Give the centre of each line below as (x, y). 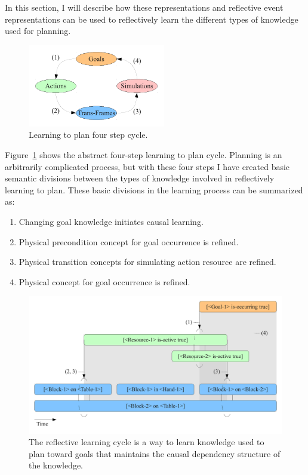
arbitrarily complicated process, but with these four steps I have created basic (147, 166)
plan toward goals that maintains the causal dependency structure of (155, 453)
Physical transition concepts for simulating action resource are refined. (147, 262)
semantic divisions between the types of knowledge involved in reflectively (140, 178)
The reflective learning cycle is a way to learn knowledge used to (147, 442)
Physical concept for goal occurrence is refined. (104, 281)
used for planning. (38, 31)
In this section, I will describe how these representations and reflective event (144, 7)
